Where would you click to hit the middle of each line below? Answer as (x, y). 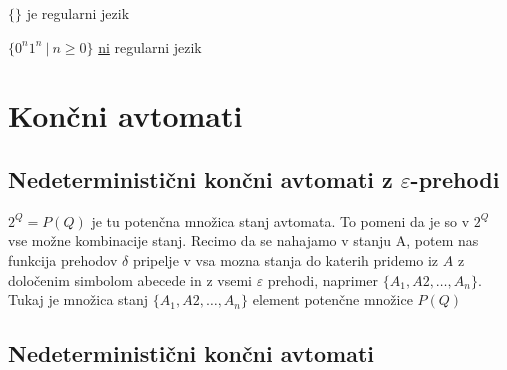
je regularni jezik (78, 13)
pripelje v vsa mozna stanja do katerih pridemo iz (285, 259)
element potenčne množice (332, 299)
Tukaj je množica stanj (78, 299)
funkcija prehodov (63, 259)
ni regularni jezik (150, 46)
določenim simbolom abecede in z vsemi (130, 279)
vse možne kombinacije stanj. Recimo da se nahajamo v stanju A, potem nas (243, 240)
